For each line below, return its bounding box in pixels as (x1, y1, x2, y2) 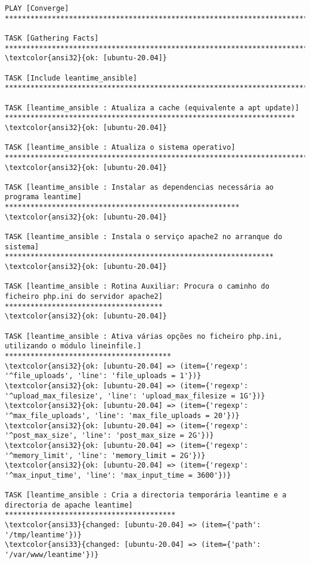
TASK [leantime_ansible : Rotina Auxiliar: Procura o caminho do (5, 282, 269, 291)
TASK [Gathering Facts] (5, 33, 99, 42)
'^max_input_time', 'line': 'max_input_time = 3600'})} (5, 471, 231, 480)
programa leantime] (5, 193, 82, 202)
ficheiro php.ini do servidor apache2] (5, 292, 163, 301)
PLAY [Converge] (5, 4, 69, 13)
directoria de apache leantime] (5, 500, 133, 509)
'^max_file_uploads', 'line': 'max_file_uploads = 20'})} (5, 411, 240, 420)
